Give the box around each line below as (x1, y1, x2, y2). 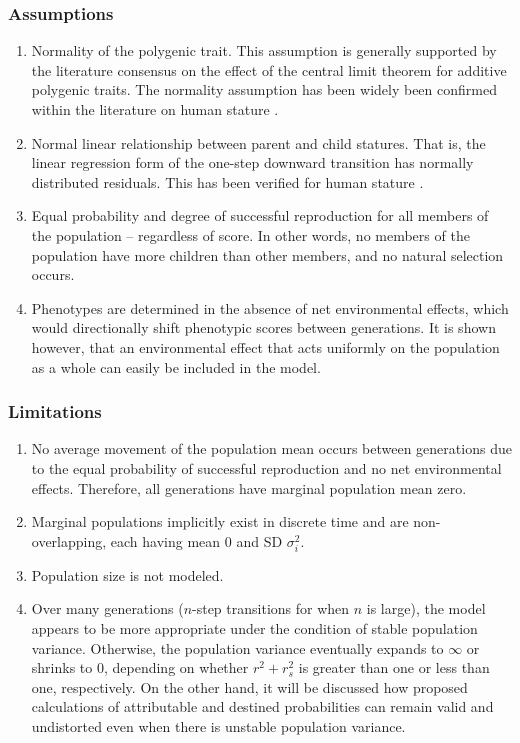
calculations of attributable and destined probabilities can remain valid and (31, 696, 494, 717)
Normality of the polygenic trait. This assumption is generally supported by (31, 40, 497, 61)
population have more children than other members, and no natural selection (31, 244, 504, 265)
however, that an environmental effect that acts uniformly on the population (31, 336, 500, 357)
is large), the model (366, 598, 486, 619)
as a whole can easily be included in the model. (31, 356, 321, 377)
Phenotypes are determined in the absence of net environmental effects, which (31, 297, 509, 318)
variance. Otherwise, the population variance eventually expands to (31, 637, 444, 658)
